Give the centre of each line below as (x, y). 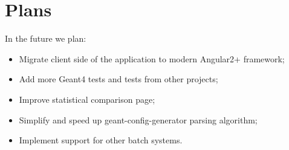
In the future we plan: (46, 38)
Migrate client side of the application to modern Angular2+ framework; (152, 58)
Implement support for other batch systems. (101, 140)
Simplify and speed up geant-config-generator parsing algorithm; (138, 119)
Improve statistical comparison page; (87, 99)
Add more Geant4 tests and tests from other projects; (119, 79)
